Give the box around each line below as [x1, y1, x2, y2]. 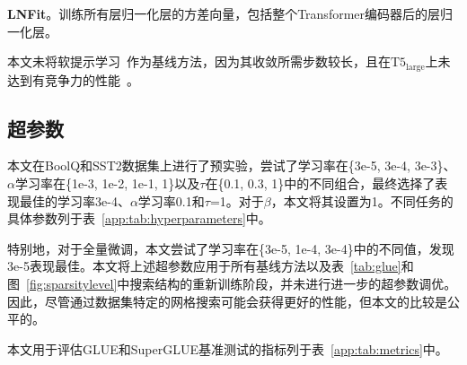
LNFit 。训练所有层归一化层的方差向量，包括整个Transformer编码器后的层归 [7, 4, 454, 22]
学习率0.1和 [137, 191, 205, 210]
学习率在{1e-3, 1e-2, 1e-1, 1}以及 [14, 174, 200, 193]
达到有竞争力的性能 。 [7, 70, 139, 89]
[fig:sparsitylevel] [26, 274, 118, 292]
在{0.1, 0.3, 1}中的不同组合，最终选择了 [205, 174, 436, 193]
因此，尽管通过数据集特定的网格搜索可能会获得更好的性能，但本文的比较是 [7, 291, 447, 310]
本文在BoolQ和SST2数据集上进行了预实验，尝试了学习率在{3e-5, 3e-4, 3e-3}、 [7, 156, 456, 175]
